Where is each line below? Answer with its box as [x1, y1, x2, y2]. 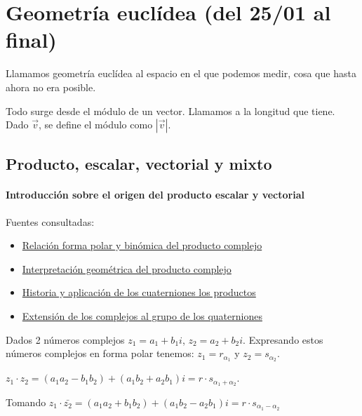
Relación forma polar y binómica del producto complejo [22, 238, 262, 253]
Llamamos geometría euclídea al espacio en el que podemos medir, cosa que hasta [6, 66, 356, 81]
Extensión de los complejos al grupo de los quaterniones [22, 309, 262, 323]
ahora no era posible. [6, 79, 96, 94]
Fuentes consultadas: [6, 214, 95, 229]
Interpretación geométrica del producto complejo [22, 261, 232, 276]
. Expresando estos [243, 332, 323, 347]
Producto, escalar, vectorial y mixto [6, 153, 272, 175]
